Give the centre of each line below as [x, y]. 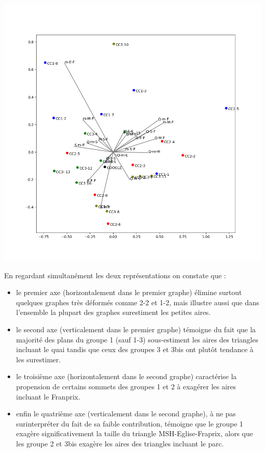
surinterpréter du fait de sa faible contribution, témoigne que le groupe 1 [130, 423]
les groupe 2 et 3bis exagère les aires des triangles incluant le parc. [120, 443]
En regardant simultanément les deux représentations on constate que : [115, 275]
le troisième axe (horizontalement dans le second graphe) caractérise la [126, 376]
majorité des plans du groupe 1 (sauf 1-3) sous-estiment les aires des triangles [137, 339]
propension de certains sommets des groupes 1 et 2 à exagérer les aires [126, 386]
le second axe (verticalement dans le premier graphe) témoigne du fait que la [136, 329]
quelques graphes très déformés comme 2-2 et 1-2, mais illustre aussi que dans [138, 302]
